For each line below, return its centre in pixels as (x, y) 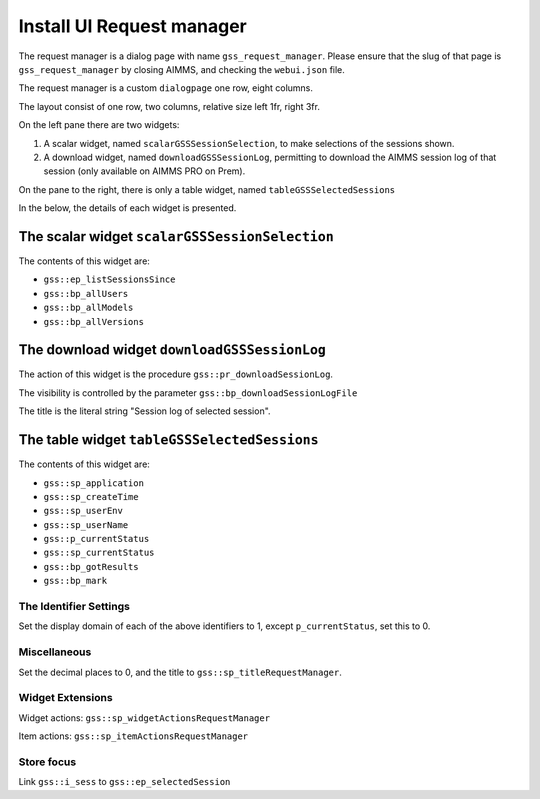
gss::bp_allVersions (94, 321)
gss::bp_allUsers (86, 293)
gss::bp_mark (75, 581)
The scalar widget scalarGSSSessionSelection (176, 236)
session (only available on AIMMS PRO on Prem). (144, 171)
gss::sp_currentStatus (99, 553)
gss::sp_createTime (91, 496)
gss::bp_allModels (88, 308)
